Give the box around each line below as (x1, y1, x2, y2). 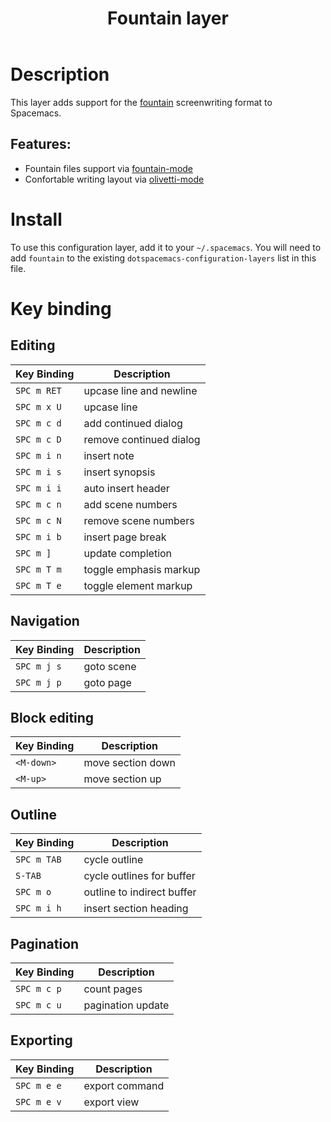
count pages (83, 982, 143, 996)
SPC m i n (15, 450, 62, 461)
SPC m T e (15, 580, 62, 591)
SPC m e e (15, 1080, 62, 1091)
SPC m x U (15, 401, 62, 412)
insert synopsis (83, 465, 156, 479)
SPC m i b (15, 531, 62, 542)
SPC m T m (15, 563, 62, 575)
